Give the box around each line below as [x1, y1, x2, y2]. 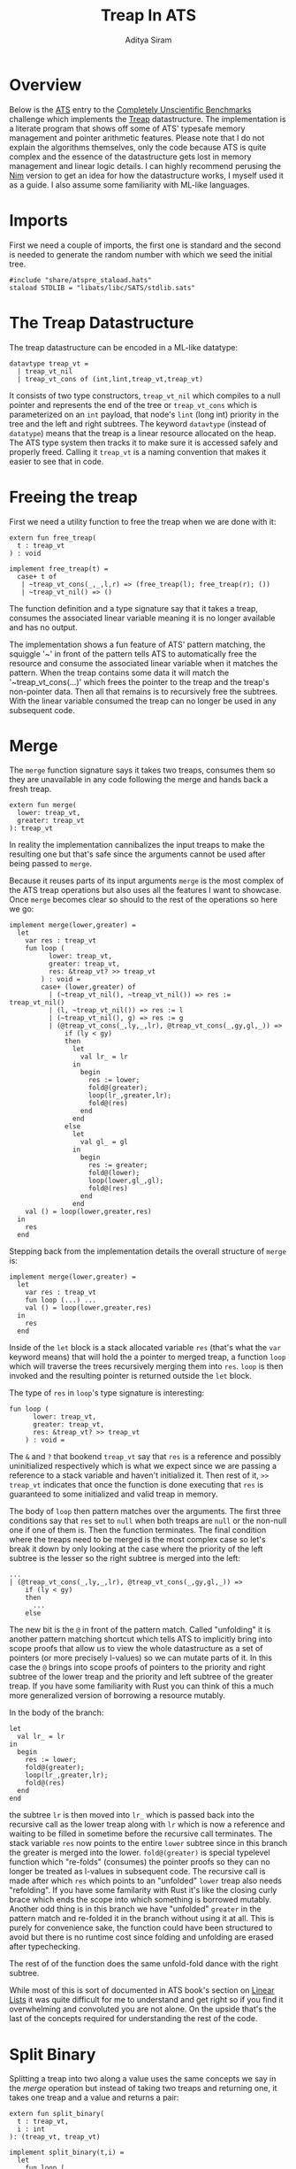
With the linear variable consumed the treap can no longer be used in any [9, 696, 277, 706]
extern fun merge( [9, 801, 77, 810]
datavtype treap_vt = [9, 359, 89, 368]
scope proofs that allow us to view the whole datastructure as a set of [9, 1643, 263, 1654]
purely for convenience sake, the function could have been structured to [9, 1922, 273, 1934]
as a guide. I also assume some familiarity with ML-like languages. [9, 179, 250, 190]
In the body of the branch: [9, 1707, 104, 1718]
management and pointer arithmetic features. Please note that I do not [9, 132, 265, 142]
